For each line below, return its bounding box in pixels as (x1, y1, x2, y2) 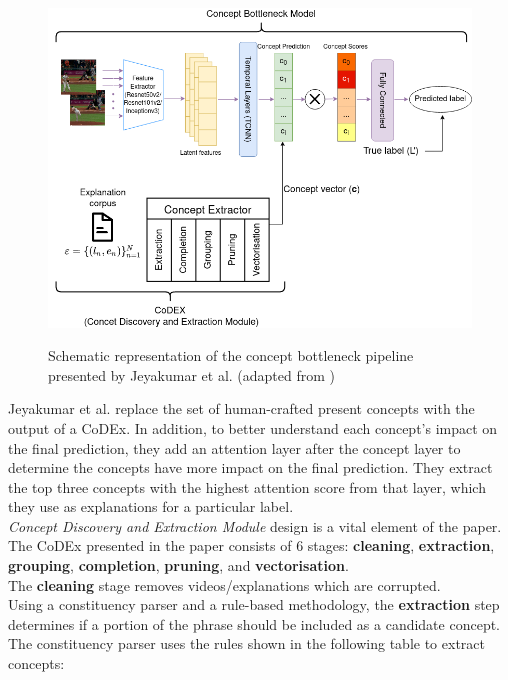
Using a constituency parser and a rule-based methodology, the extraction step (8, 594, 500, 615)
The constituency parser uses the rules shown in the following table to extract (8, 633, 485, 654)
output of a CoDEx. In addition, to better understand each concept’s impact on (8, 417, 498, 438)
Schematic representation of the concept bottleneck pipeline (48, 345, 414, 366)
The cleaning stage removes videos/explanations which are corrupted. (8, 574, 441, 595)
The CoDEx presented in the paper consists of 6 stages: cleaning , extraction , (8, 535, 495, 556)
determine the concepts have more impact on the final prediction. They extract (8, 457, 493, 478)
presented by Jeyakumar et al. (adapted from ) (48, 364, 336, 385)
